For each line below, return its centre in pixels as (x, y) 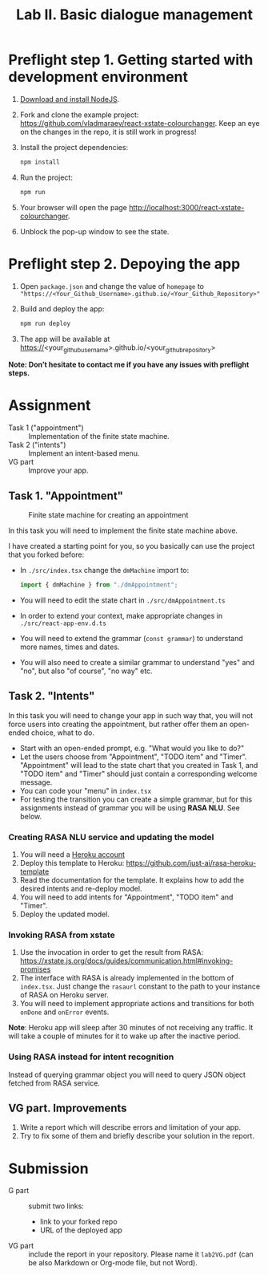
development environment (98, 77)
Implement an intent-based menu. (84, 453)
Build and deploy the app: (62, 309)
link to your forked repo (78, 1222)
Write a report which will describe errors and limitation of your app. (130, 1127)
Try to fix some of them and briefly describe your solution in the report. (137, 1136)
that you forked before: (46, 554)
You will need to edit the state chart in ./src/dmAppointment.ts (122, 600)
